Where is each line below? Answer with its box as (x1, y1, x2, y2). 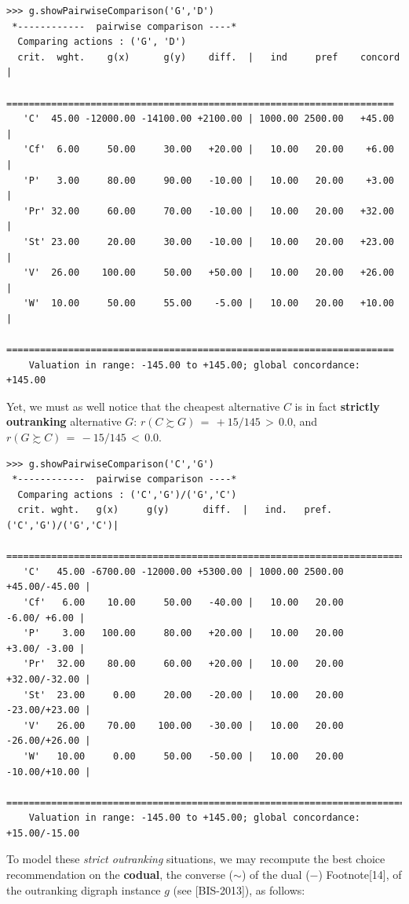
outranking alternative (6, 413, 122, 430)
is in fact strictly (294, 397, 380, 414)
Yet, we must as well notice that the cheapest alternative (6, 397, 280, 414)
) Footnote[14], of (318, 866, 402, 883)
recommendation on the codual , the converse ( (6, 866, 234, 883)
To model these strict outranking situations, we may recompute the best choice (6, 851, 385, 867)
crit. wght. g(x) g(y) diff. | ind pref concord (17, 51, 400, 63)
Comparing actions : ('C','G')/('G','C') (17, 489, 237, 500)
